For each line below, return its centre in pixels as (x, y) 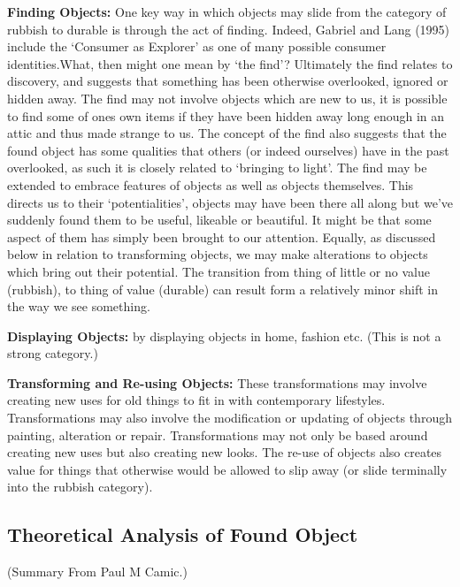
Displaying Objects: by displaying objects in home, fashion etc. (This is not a (224, 335)
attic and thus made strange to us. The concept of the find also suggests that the (227, 133)
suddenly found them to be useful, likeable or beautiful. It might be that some (219, 220)
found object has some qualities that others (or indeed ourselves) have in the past (228, 150)
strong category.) (53, 353)
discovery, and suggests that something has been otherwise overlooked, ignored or (228, 81)
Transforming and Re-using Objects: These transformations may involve (217, 382)
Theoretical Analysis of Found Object (183, 534)
